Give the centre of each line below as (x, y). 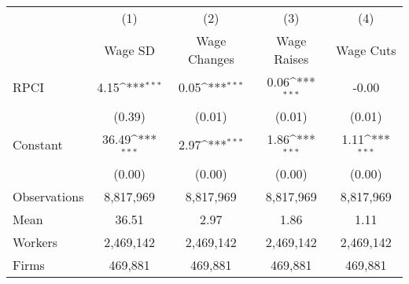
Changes (211, 59)
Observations (48, 196)
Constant (38, 145)
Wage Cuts (366, 50)
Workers (35, 242)
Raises (291, 59)
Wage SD (129, 50)
